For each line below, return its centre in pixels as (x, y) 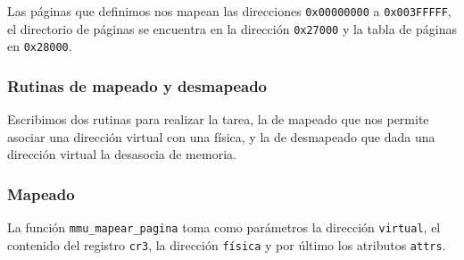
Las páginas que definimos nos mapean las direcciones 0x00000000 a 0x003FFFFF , (229, 11)
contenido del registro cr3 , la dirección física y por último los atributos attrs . (227, 244)
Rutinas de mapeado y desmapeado (137, 85)
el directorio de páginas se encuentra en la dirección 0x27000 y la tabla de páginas (232, 28)
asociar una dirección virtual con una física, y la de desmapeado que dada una (221, 136)
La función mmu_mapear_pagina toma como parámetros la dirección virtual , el (224, 227)
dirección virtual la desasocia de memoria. (122, 154)
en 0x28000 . (40, 46)
